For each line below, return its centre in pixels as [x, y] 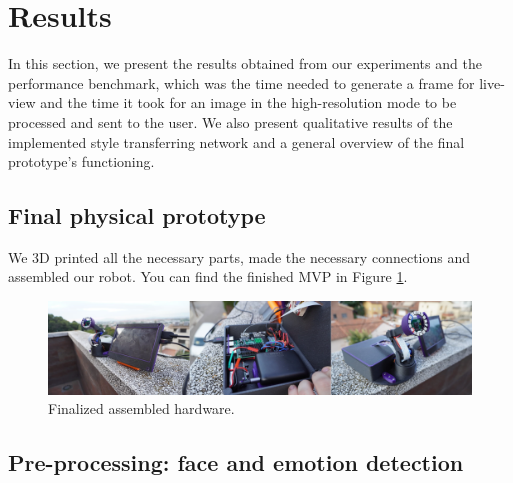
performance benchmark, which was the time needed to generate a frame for [241, 82]
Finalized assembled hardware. [141, 408]
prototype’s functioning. [81, 161]
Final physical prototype [137, 215]
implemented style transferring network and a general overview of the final [236, 141]
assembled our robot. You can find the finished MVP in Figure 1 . [208, 276]
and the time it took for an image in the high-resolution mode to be [248, 102]
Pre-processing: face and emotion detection [236, 462]
